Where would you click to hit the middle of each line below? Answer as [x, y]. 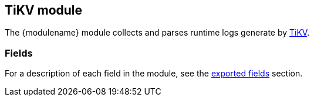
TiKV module [44, 10]
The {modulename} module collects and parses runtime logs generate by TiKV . [157, 33]
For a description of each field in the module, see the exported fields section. [154, 74]
